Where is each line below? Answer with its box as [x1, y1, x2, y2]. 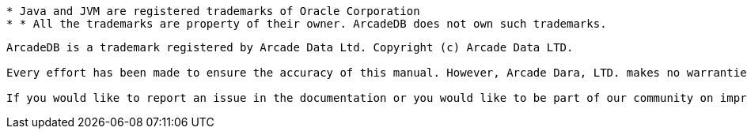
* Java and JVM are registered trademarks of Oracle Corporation [6, 5, 420, 17]
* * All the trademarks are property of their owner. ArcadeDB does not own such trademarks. [6, 17, 607, 30]
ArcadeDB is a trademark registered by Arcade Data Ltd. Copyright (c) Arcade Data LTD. [6, 41, 574, 54]
